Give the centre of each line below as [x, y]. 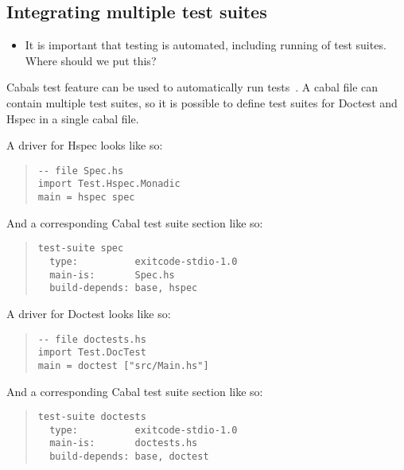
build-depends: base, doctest [129, 457]
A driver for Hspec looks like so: [85, 145]
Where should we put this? [91, 60]
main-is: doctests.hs [124, 443]
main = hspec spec [86, 198]
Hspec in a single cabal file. [73, 118]
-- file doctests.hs [92, 339]
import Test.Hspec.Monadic [109, 184]
